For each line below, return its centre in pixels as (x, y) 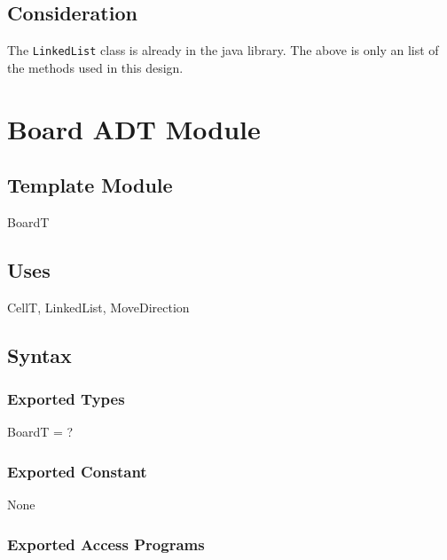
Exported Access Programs (106, 544)
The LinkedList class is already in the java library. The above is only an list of (223, 50)
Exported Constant (77, 471)
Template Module (90, 185)
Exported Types (66, 399)
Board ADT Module (134, 128)
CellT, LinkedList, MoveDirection (98, 307)
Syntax (39, 355)
